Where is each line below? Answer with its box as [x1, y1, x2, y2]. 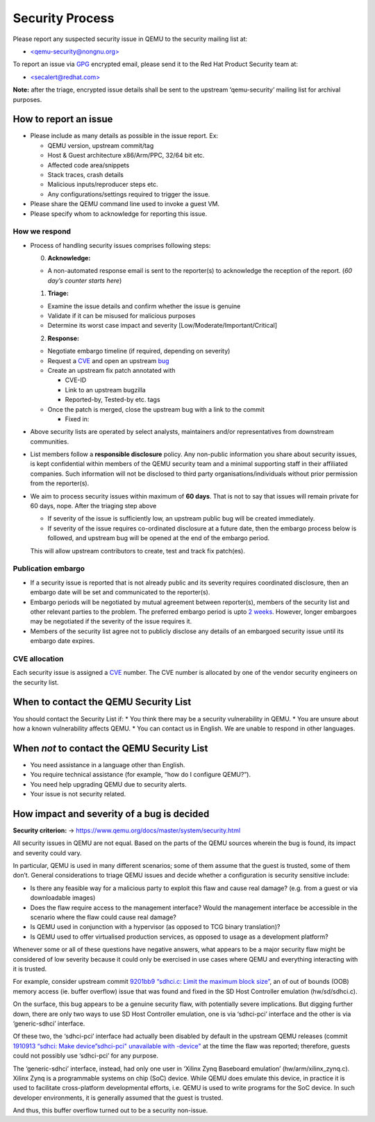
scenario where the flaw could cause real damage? [30, 913, 176, 921]
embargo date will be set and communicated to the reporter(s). [30, 588, 210, 596]
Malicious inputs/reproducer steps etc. [47, 181, 159, 189]
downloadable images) [30, 894, 96, 902]
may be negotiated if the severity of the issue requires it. [30, 617, 192, 626]
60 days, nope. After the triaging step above [30, 502, 157, 510]
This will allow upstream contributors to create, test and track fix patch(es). [30, 546, 246, 555]
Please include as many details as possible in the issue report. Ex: [30, 132, 219, 140]
